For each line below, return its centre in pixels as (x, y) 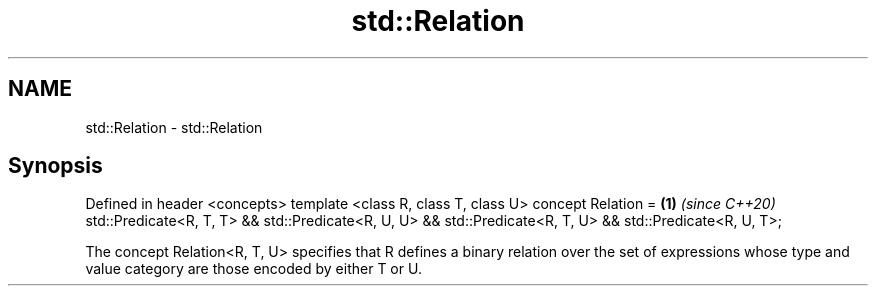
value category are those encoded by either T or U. (253, 269)
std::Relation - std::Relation (174, 127)
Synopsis (55, 166)
